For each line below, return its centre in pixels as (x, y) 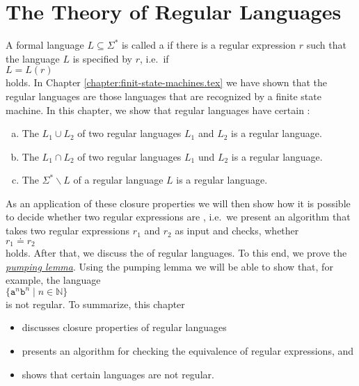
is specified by (102, 58)
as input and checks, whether (237, 231)
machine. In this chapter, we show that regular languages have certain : (158, 110)
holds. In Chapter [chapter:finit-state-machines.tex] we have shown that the (167, 82)
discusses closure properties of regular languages (124, 327)
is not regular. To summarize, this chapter (95, 304)
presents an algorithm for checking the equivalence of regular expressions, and (188, 351)
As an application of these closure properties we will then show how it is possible (178, 203)
